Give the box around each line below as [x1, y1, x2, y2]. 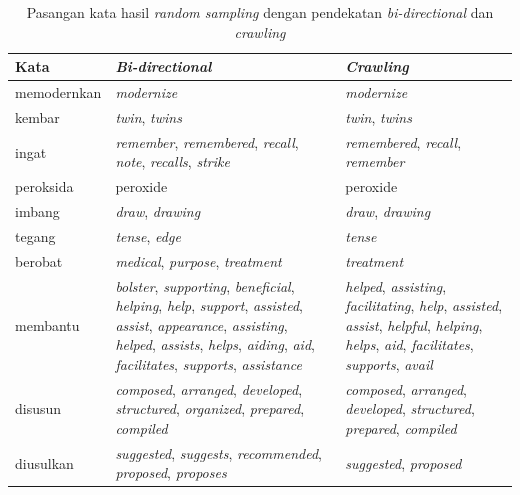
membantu [15, 314, 80, 335]
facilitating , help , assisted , [345, 295, 503, 316]
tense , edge [115, 225, 181, 246]
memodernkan [15, 82, 102, 103]
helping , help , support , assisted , [115, 295, 304, 316]
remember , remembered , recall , [115, 131, 299, 152]
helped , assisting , [345, 275, 447, 296]
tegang [15, 225, 56, 246]
